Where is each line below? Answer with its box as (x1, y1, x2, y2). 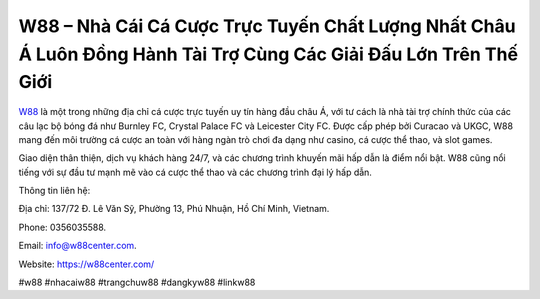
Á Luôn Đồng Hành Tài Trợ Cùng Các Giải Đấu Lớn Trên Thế (18, 43, 519, 65)
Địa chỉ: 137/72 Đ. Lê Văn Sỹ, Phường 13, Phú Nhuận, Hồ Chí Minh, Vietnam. (18, 203, 330, 215)
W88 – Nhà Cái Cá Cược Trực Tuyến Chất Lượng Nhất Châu (18, 15, 516, 37)
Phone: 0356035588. (18, 221, 107, 233)
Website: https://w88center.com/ (18, 258, 155, 270)
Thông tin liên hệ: (18, 185, 91, 197)
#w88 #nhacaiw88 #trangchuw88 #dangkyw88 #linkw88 (18, 276, 256, 289)
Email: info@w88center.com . (18, 240, 137, 252)
